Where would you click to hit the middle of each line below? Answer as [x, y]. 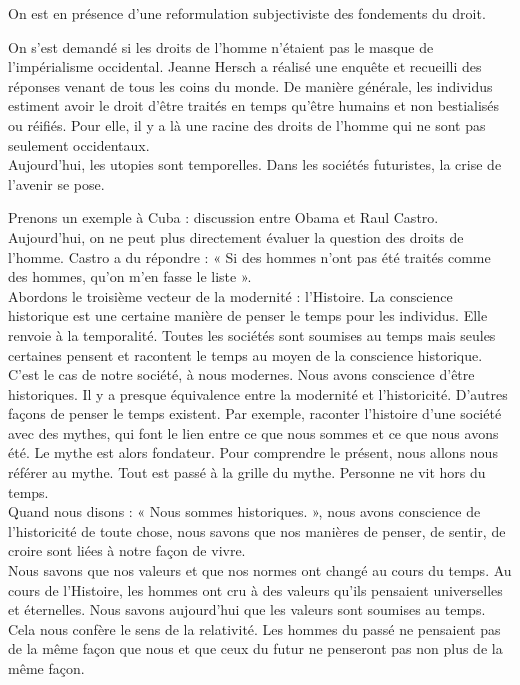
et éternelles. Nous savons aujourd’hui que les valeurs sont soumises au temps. [247, 609]
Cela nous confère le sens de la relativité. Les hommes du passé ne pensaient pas [254, 628]
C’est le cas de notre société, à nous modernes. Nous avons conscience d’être [241, 374]
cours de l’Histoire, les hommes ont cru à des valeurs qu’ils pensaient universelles [255, 589]
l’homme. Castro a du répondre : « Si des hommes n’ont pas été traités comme [249, 256]
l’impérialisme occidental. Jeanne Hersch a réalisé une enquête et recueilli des [245, 66]
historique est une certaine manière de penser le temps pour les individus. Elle [248, 315]
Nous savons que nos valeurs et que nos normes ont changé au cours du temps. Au [260, 570]
